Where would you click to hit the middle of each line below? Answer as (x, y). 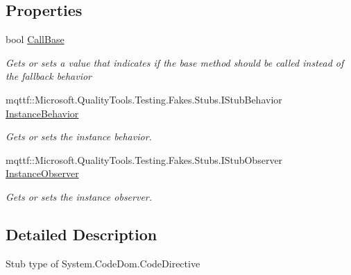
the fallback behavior (49, 76)
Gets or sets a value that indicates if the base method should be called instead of (175, 62)
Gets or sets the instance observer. (79, 196)
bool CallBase (35, 39)
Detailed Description (82, 234)
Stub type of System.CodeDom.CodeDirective (103, 263)
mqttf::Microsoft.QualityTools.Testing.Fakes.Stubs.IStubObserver (144, 159)
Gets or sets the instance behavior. (79, 136)
